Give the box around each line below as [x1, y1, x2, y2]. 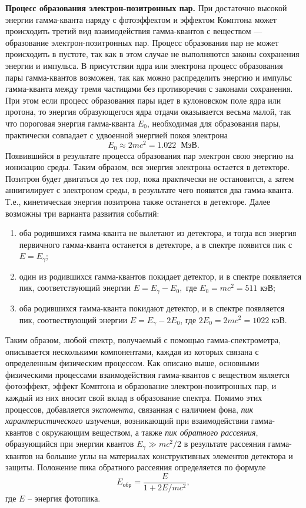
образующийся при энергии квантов [5, 437, 134, 450]
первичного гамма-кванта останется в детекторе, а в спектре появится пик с [19, 238, 292, 250]
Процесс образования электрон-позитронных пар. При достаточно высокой [5, 2, 287, 14]
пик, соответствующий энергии [19, 281, 131, 294]
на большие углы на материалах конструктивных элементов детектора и [35, 449, 293, 461]
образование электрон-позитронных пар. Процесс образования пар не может [5, 36, 279, 48]
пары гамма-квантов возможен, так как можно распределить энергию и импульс [5, 71, 292, 83]
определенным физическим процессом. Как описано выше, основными [5, 357, 260, 369]
